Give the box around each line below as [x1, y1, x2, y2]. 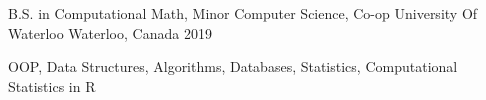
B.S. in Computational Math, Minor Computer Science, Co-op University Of [8, 3, 478, 23]
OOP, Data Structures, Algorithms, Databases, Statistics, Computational [8, 56, 458, 77]
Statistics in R [8, 75, 96, 96]
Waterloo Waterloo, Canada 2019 [8, 22, 212, 43]
